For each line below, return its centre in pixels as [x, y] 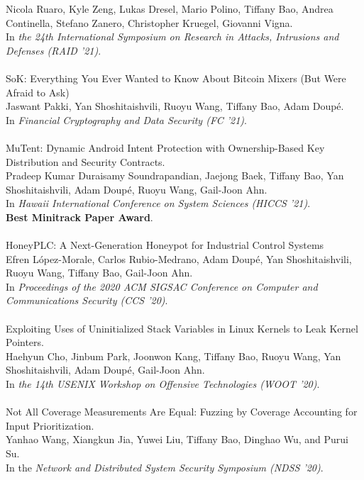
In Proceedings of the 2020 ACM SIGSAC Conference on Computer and [162, 286]
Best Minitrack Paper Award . [79, 217]
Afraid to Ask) [38, 92]
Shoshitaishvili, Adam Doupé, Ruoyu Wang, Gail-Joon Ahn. [137, 189]
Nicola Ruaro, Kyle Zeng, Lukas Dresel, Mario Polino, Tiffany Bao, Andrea [170, 9]
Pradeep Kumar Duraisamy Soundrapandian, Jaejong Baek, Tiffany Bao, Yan [175, 175]
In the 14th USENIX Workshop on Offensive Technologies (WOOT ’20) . [163, 384]
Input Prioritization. [50, 425]
